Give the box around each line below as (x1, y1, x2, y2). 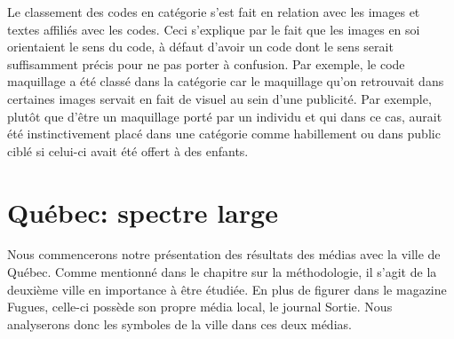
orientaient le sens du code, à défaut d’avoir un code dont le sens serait (7, 37, 394, 56)
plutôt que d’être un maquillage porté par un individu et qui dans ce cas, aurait (7, 106, 442, 125)
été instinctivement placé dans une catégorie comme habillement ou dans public (7, 124, 441, 143)
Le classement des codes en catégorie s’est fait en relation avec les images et (7, 3, 420, 20)
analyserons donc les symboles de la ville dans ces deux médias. (7, 314, 352, 333)
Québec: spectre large (7, 193, 278, 230)
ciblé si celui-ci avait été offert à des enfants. (7, 141, 249, 160)
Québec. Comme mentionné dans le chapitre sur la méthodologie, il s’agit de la (7, 263, 437, 281)
